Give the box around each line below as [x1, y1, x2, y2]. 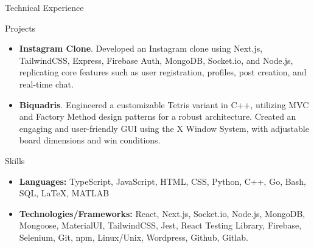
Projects [5, 21, 36, 34]
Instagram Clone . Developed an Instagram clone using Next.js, [19, 42, 263, 55]
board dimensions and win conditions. [19, 134, 161, 146]
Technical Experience [5, 1, 84, 13]
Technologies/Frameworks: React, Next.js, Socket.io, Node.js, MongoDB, [19, 207, 305, 219]
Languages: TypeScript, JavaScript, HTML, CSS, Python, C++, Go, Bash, [19, 174, 306, 187]
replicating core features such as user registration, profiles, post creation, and [19, 66, 307, 78]
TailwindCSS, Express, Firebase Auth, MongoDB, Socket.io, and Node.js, [19, 53, 293, 66]
